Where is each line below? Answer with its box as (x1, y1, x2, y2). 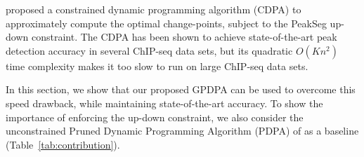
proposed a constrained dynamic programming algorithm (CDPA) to (6, 2, 301, 16)
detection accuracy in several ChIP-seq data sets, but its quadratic (6, 43, 293, 57)
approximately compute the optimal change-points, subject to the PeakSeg (6, 15, 327, 30)
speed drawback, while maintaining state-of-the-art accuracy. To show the (6, 95, 323, 110)
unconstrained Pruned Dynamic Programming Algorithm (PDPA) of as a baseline (6, 123, 359, 138)
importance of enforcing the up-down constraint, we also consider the (6, 109, 304, 124)
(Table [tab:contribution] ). (6, 137, 120, 151)
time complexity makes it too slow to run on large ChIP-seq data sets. (6, 58, 308, 73)
